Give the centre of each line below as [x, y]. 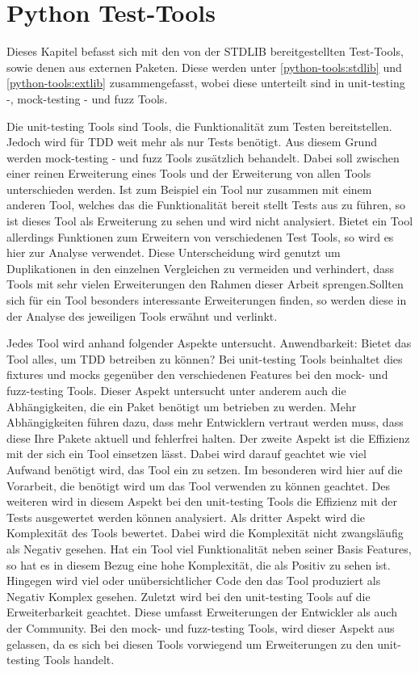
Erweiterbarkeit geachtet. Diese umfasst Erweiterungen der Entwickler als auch [202, 612]
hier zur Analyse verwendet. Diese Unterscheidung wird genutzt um [174, 252]
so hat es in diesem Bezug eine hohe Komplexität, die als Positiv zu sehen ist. [199, 564]
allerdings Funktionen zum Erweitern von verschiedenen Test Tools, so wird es [200, 236]
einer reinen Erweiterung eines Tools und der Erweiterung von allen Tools [189, 173]
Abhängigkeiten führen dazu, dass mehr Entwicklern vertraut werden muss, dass [205, 422]
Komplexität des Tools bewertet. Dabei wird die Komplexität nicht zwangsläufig [205, 533]
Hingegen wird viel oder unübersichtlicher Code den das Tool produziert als [194, 580]
